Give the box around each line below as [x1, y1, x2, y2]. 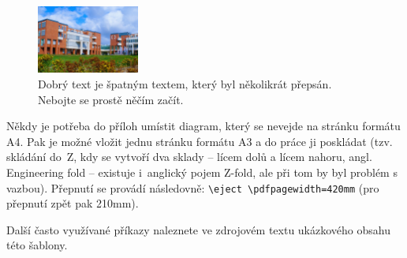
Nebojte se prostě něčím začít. [38, 91, 184, 107]
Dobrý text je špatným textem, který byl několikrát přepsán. [38, 76, 332, 92]
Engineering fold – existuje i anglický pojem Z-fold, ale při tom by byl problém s [6, 164, 398, 181]
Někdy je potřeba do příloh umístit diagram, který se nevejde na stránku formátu [6, 118, 401, 134]
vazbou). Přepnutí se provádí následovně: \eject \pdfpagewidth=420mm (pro [6, 179, 379, 196]
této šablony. [6, 237, 68, 253]
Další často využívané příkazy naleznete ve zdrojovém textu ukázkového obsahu [6, 221, 390, 237]
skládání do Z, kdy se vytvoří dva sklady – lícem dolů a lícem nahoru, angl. [6, 148, 372, 165]
